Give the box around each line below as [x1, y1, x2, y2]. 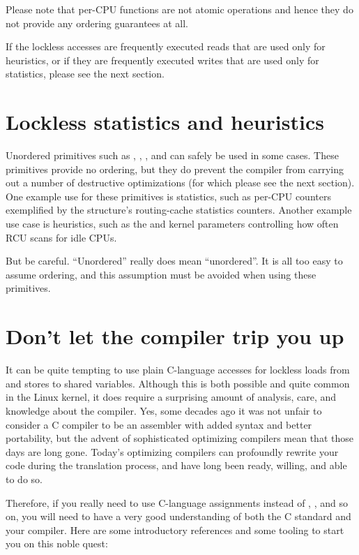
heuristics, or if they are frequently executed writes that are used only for [6, 52, 319, 67]
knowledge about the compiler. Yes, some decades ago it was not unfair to [6, 403, 322, 417]
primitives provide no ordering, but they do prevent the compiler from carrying [6, 161, 344, 176]
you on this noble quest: [6, 536, 108, 551]
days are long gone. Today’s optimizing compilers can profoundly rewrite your [6, 444, 339, 459]
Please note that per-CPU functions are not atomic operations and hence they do [6, 2, 353, 16]
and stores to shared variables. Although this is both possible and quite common [6, 376, 350, 390]
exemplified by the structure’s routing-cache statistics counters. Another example [6, 202, 352, 217]
